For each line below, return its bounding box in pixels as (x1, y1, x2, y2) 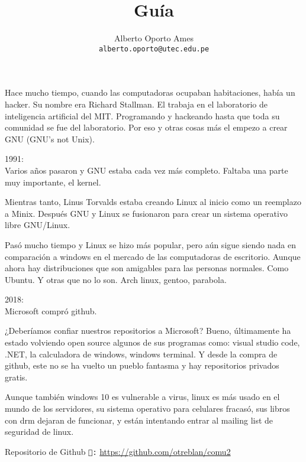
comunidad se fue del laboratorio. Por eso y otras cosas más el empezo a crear (5, 121, 288, 134)
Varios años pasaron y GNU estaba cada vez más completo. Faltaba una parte (5, 164, 288, 176)
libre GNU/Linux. (5, 219, 70, 231)
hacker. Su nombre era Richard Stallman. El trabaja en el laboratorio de (5, 97, 268, 110)
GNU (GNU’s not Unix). (5, 132, 95, 145)
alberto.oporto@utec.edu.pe (98, 44, 210, 53)
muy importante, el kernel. (5, 175, 101, 188)
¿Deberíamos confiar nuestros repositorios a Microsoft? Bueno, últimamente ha (5, 324, 291, 337)
